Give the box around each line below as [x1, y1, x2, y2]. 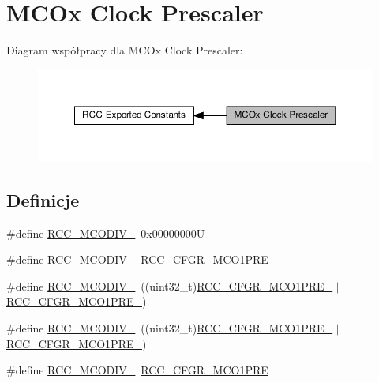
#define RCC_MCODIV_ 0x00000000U [6, 224, 205, 241]
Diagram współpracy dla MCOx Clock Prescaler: [6, 42, 243, 58]
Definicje [6, 187, 80, 212]
